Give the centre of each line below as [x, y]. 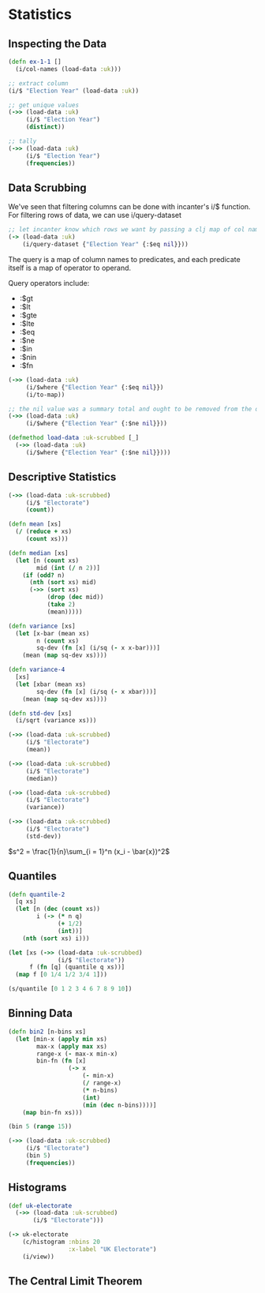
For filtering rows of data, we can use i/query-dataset [95, 215]
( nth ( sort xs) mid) [63, 583]
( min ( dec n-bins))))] [119, 1105]
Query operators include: [49, 283]
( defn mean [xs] [35, 524]
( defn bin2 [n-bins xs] [47, 1032]
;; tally [22, 141]
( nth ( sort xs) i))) [56, 938]
